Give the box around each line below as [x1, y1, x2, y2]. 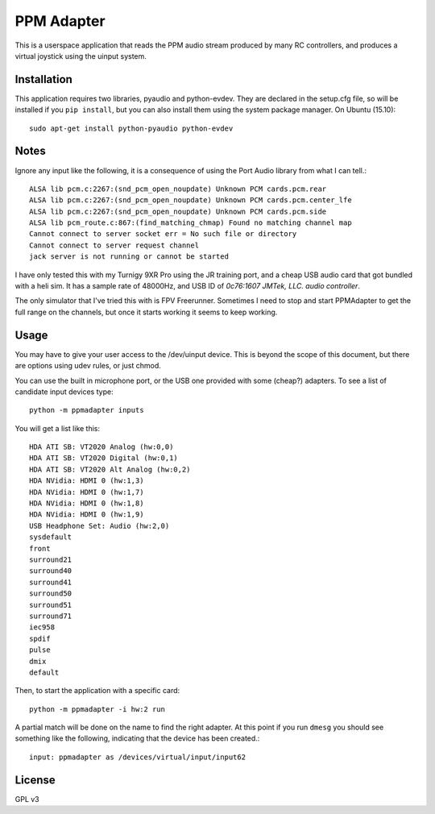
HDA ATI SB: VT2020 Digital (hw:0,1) [29, 454, 179, 463]
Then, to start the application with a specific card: [14, 686, 180, 696]
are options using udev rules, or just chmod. [14, 361, 161, 371]
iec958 [29, 623, 56, 632]
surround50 [29, 589, 72, 598]
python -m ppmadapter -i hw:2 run [29, 704, 165, 713]
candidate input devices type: [14, 387, 114, 397]
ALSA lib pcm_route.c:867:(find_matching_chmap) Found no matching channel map [29, 218, 352, 227]
